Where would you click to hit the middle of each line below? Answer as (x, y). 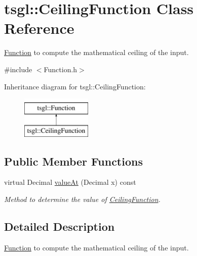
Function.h (61, 69)
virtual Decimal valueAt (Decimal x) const (70, 182)
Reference (39, 28)
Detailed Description (60, 226)
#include (18, 69)
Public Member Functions (73, 161)
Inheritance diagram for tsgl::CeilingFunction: (75, 86)
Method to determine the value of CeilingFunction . (82, 199)
